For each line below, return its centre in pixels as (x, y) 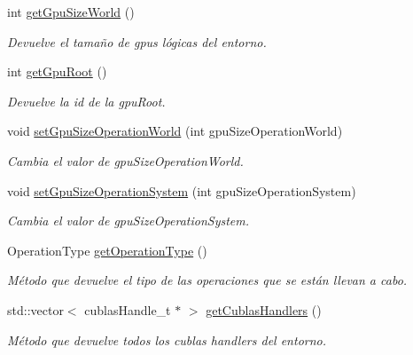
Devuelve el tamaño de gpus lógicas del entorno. (137, 41)
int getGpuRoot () (57, 71)
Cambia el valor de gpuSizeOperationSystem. (129, 221)
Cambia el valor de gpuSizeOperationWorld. (125, 160)
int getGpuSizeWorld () (71, 12)
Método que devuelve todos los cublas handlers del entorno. (167, 339)
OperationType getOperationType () (107, 250)
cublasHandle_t (128, 309)
